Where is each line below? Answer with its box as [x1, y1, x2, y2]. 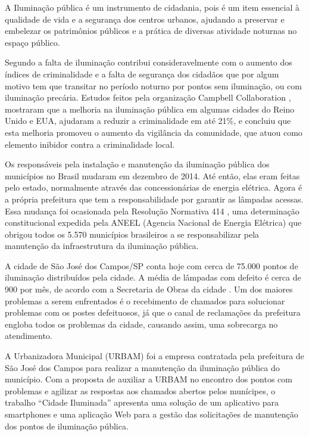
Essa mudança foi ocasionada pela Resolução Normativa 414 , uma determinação [5, 204, 299, 217]
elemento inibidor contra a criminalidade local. [5, 138, 175, 150]
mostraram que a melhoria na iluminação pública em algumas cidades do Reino [5, 102, 295, 115]
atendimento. [5, 329, 52, 342]
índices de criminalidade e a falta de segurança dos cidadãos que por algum [5, 67, 279, 80]
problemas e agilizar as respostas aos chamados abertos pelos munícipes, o [5, 384, 276, 397]
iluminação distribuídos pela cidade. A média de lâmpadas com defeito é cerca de [5, 271, 301, 284]
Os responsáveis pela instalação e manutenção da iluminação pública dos [5, 158, 270, 170]
